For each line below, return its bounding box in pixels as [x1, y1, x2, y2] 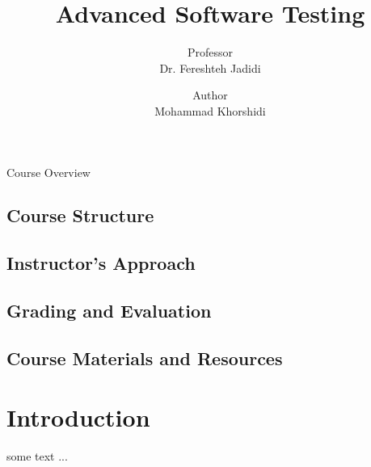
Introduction [6, 401, 150, 434]
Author [192, 86, 228, 103]
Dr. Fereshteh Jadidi [159, 59, 261, 76]
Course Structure [6, 203, 154, 228]
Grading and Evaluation [6, 298, 212, 323]
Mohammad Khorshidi [154, 102, 266, 119]
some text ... [6, 448, 68, 465]
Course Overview [6, 163, 91, 180]
